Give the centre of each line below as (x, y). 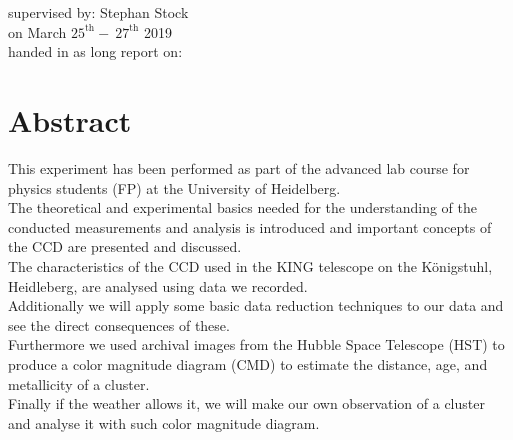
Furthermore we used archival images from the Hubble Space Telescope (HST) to (256, 344)
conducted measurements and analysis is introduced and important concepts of (250, 226)
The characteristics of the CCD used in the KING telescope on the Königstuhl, (250, 266)
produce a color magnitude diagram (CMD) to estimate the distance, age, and (248, 364)
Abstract (70, 120)
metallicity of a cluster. (79, 383)
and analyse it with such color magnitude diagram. (164, 422)
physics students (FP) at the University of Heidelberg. (174, 187)
